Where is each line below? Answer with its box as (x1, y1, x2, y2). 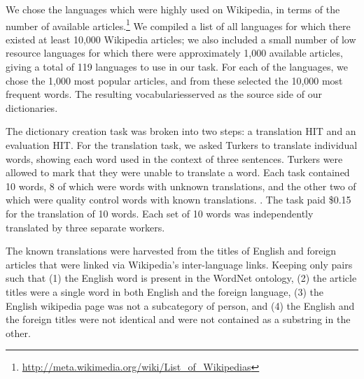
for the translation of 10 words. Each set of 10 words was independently (6, 206, 314, 220)
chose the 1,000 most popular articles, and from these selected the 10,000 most (6, 73, 343, 87)
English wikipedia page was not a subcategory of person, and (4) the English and (6, 298, 355, 313)
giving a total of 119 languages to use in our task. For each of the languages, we (6, 59, 349, 74)
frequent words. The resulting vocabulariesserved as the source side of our (6, 87, 322, 101)
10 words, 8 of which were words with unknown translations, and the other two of (6, 178, 356, 193)
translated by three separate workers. (6, 220, 165, 234)
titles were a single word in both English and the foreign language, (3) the (6, 284, 324, 299)
